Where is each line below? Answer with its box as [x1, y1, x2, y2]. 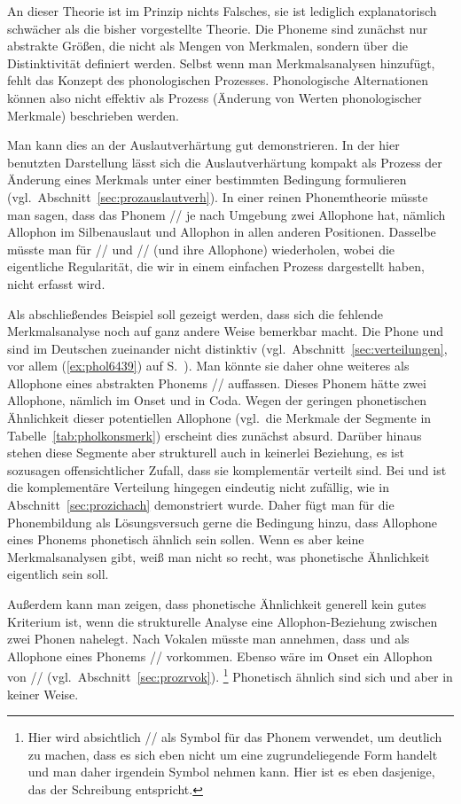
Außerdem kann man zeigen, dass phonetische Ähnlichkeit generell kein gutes [7, 595, 426, 613]
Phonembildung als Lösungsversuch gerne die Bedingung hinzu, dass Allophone [7, 512, 437, 531]
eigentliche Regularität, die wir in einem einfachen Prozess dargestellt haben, [7, 257, 425, 276]
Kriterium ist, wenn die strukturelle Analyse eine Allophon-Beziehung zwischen [7, 612, 438, 630]
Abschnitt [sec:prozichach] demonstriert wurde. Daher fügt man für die [7, 496, 395, 514]
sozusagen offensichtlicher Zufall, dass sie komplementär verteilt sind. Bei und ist [7, 460, 447, 479]
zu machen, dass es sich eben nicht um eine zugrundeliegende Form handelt [27, 745, 438, 763]
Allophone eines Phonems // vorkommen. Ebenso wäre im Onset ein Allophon [7, 646, 433, 665]
